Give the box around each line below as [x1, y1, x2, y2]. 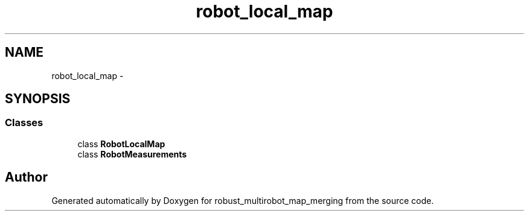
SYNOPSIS [5, 91, 71, 107]
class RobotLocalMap [77, 138, 165, 149]
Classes [5, 116, 43, 129]
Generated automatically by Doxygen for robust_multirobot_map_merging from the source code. [51, 195, 434, 206]
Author [5, 170, 48, 185]
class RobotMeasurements [77, 148, 187, 159]
